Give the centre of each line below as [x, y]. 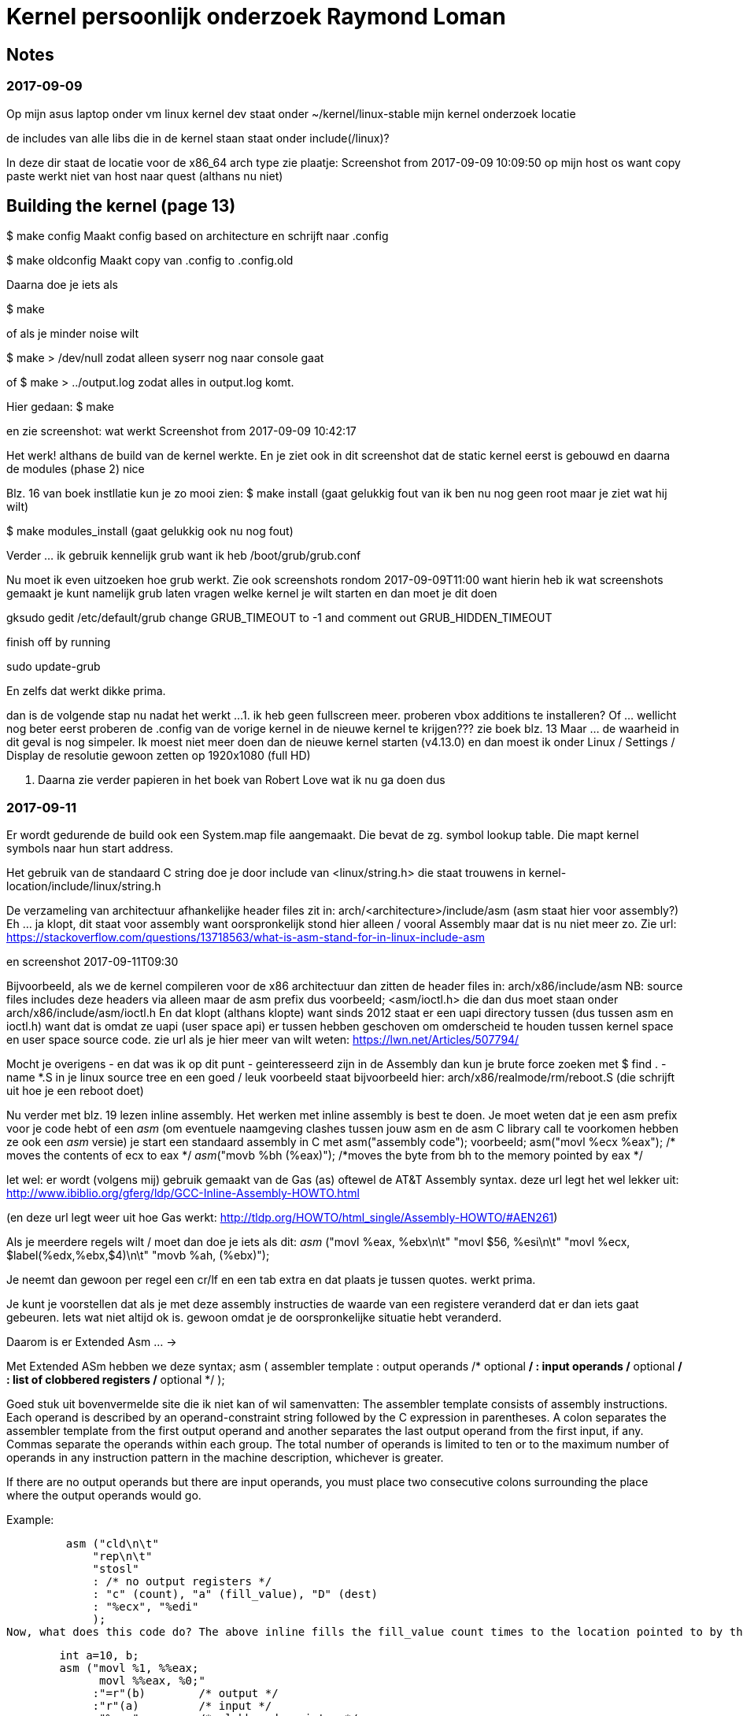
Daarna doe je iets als [62, 285]
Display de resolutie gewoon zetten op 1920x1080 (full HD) [159, 756]
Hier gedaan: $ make [61, 407]
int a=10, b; [99, 1656]
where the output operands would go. [104, 1496]
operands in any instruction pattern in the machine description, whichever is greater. [225, 1458]
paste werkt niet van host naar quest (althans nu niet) [145, 176]
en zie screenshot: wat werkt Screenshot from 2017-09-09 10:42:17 [181, 431]
